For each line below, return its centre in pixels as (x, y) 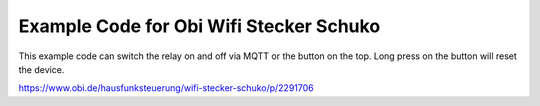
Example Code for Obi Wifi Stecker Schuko (199, 26)
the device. (41, 69)
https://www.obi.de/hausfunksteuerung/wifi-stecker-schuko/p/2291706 (166, 88)
